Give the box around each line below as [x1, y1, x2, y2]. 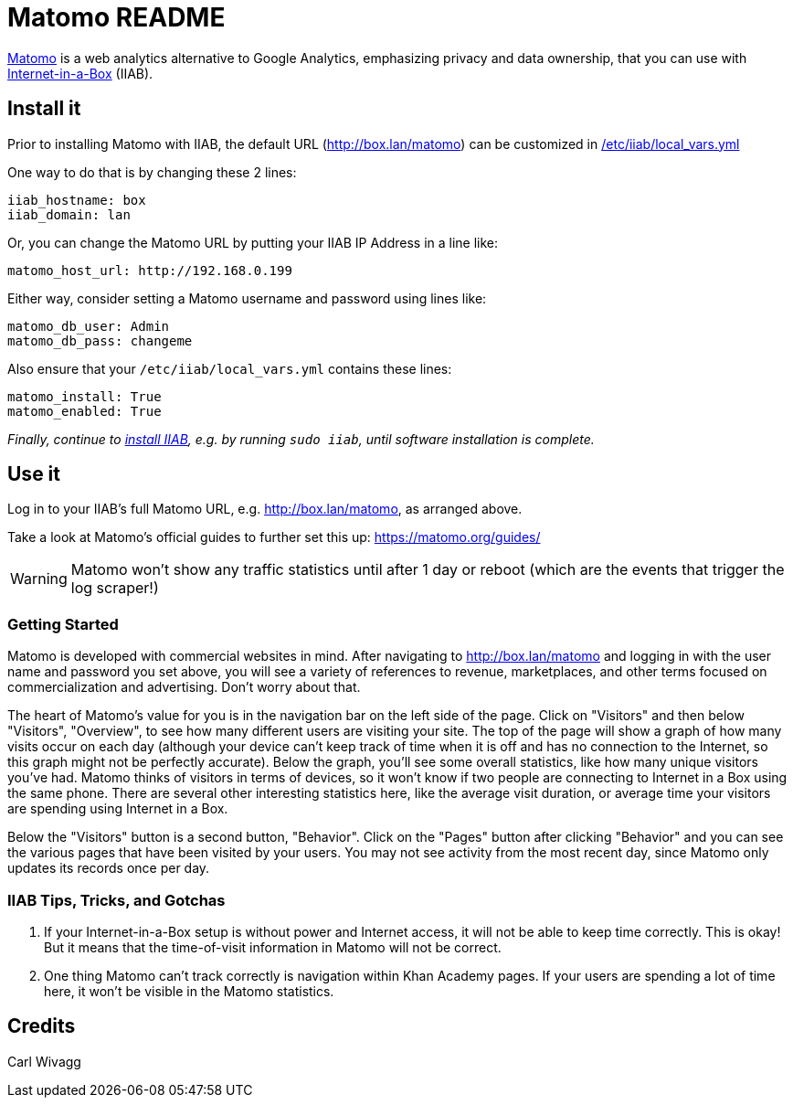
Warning [10, 569, 68, 589]
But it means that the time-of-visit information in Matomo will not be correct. [44, 939, 502, 955]
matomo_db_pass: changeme [7, 333, 193, 348]
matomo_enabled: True [7, 403, 162, 419]
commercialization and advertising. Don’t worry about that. [7, 679, 361, 696]
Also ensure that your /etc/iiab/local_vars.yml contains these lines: [7, 360, 452, 377]
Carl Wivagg [7, 1053, 81, 1069]
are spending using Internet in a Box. [7, 801, 228, 817]
